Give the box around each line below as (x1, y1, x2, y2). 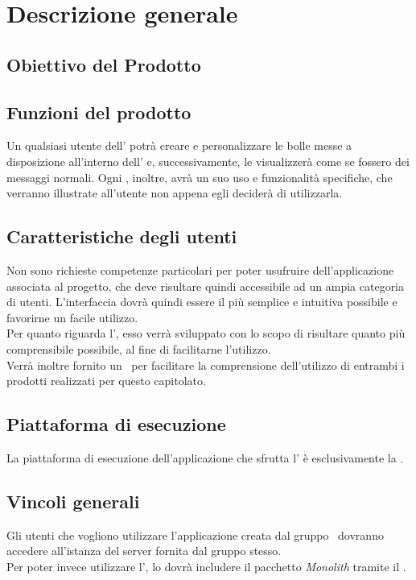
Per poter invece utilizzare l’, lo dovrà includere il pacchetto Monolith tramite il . (6, 557, 406, 574)
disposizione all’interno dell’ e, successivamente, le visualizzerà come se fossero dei (6, 152, 410, 169)
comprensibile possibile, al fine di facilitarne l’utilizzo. (6, 340, 271, 357)
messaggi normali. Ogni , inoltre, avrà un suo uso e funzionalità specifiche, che (6, 168, 393, 185)
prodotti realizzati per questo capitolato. (6, 372, 206, 389)
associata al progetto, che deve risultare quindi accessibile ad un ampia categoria (6, 277, 405, 294)
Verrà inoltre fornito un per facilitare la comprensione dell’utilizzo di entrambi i (6, 356, 405, 373)
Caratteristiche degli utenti (6, 224, 237, 249)
